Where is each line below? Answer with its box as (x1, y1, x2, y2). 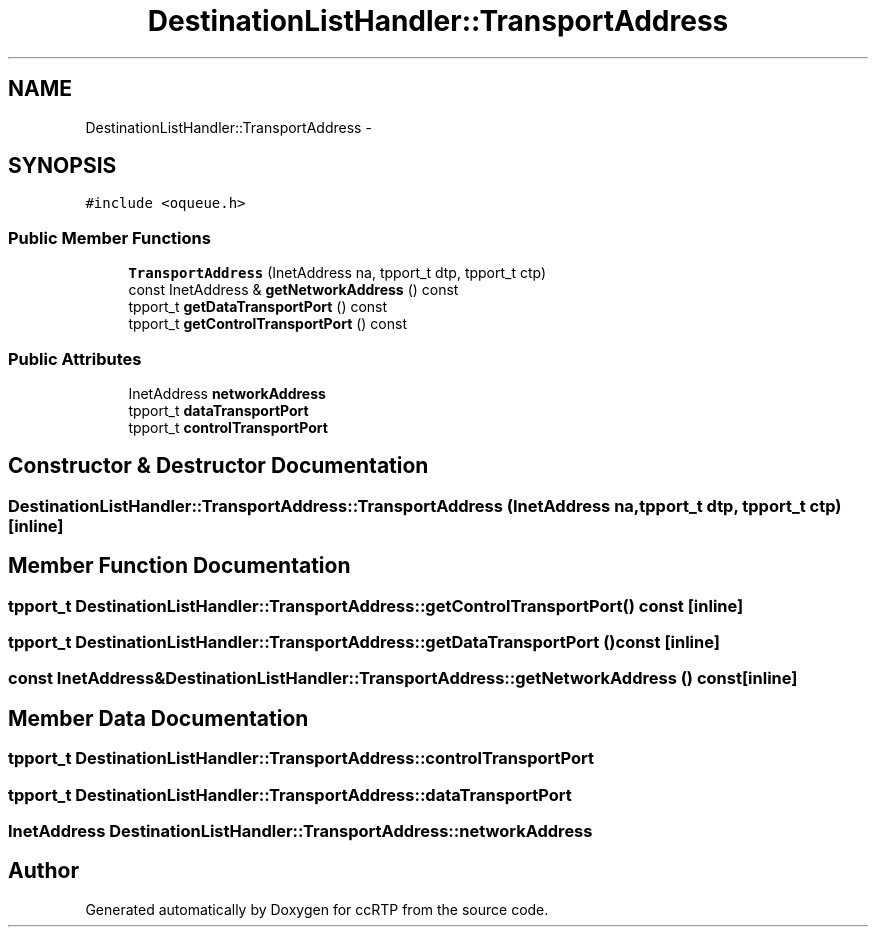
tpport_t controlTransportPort (128, 418, 328, 436)
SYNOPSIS (8, 153, 117, 179)
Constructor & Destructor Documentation (8, 453, 429, 479)
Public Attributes (8, 348, 142, 369)
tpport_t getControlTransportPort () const (128, 315, 407, 333)
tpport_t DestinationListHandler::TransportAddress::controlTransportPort (8, 748, 595, 769)
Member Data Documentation (8, 705, 309, 731)
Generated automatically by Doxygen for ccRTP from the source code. (85, 900, 549, 918)
